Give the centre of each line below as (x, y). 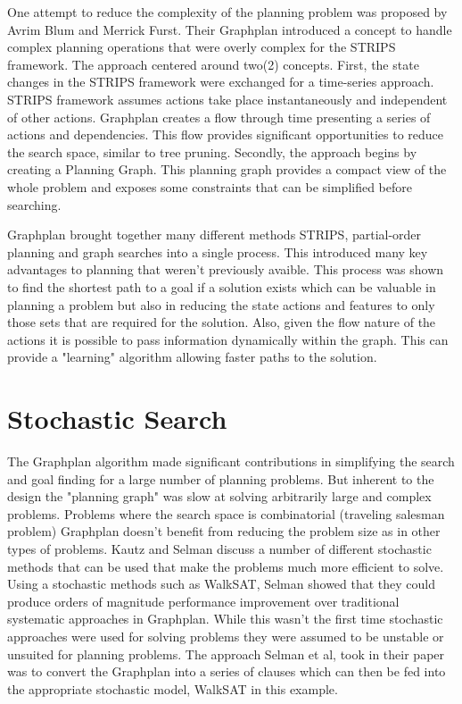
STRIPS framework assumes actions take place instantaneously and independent (227, 99)
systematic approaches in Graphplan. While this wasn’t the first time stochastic (225, 619)
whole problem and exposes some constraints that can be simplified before (210, 186)
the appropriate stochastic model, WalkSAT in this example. (173, 688)
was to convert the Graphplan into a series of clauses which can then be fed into (227, 671)
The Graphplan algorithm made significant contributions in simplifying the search (231, 461)
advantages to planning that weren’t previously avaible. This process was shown (226, 269)
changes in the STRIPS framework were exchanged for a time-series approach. (221, 82)
